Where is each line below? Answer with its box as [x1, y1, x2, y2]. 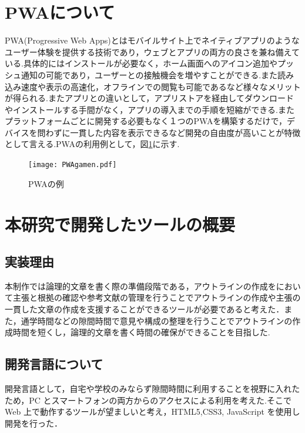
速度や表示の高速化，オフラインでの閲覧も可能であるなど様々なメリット [21, 80, 301, 92]
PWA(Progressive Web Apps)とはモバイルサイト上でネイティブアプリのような [5, 34, 300, 46]
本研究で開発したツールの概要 [5, 212, 236, 236]
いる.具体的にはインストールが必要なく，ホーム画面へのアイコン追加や [5, 57, 278, 69]
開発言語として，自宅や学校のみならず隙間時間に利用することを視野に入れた [5, 382, 300, 395]
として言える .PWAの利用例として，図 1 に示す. [5, 138, 180, 150]
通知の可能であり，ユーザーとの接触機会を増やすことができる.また [21, 68, 278, 81]
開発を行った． [5, 417, 62, 429]
